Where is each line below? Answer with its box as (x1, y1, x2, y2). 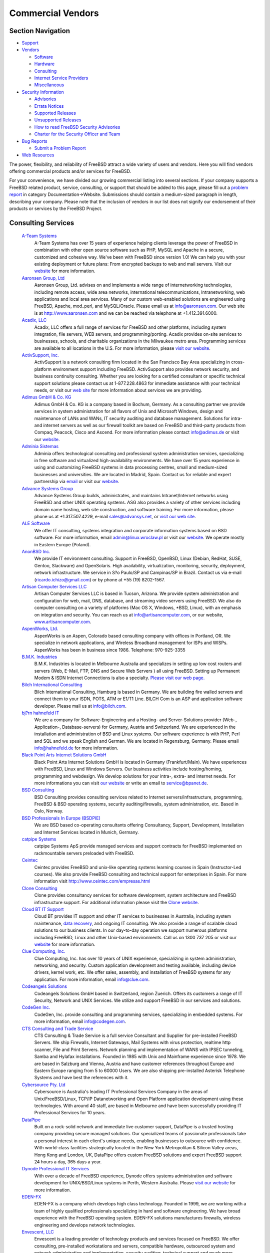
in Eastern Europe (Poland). (34, 541, 91, 547)
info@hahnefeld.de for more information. (34, 745, 118, 751)
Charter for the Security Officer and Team (34, 131, 120, 137)
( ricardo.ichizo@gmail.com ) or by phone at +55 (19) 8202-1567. (34, 576, 165, 582)
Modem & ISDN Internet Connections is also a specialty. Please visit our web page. (34, 675, 205, 681)
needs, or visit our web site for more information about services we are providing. (34, 387, 202, 393)
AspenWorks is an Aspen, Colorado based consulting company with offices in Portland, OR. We (34, 633, 231, 639)
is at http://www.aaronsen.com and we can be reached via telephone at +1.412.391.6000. (34, 310, 217, 316)
